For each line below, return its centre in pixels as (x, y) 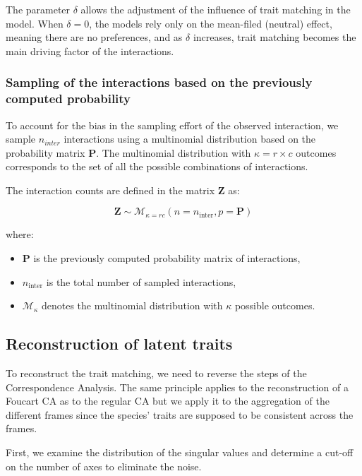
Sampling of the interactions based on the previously (159, 82)
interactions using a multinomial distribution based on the (190, 139)
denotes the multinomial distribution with (132, 305)
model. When (35, 23)
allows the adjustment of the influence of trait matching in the (216, 9)
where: (20, 234)
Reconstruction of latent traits (119, 344)
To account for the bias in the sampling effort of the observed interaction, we (172, 125)
